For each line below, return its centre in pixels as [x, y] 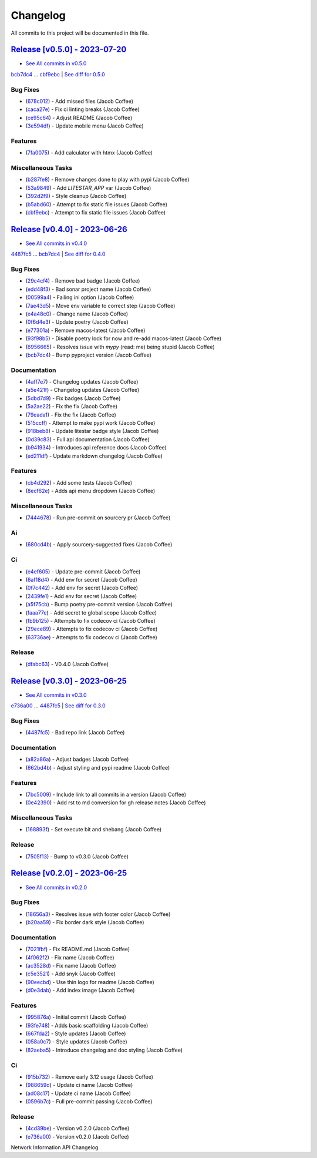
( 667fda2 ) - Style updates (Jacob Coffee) [76, 1033]
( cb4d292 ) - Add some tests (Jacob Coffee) [79, 482]
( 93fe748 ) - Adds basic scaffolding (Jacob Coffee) [87, 1025]
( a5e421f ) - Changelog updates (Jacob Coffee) [82, 390]
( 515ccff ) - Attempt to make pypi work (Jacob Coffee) [90, 423]
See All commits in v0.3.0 [56, 695]
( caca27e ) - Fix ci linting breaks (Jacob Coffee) [83, 109]
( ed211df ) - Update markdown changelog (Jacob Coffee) [94, 456]
